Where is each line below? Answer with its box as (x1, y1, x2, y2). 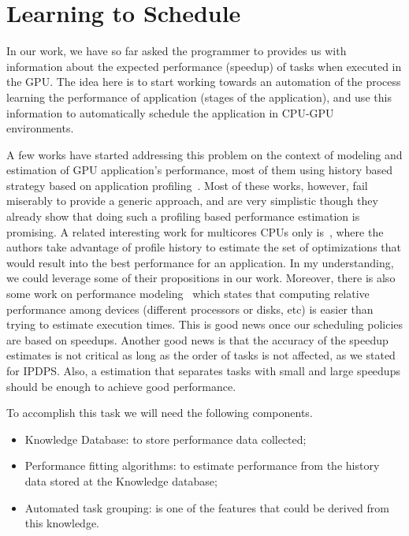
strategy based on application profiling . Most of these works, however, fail (6, 177, 368, 193)
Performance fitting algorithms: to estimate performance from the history (24, 457, 380, 474)
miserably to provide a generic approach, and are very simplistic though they (6, 192, 378, 209)
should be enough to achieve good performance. (6, 378, 236, 394)
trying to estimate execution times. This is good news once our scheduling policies (6, 316, 403, 333)
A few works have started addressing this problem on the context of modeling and (6, 146, 403, 162)
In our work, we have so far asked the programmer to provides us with (6, 43, 347, 59)
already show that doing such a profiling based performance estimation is (6, 208, 360, 225)
